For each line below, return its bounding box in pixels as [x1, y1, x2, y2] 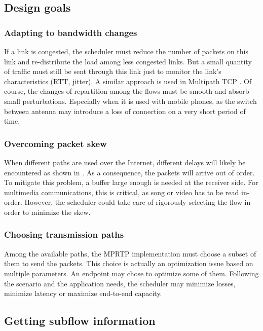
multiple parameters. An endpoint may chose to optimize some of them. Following [4, 268, 259, 278]
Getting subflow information [4, 313, 156, 328]
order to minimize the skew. [4, 206, 91, 217]
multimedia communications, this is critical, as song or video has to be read [4, 187, 239, 197]
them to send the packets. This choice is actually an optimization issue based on [4, 258, 253, 269]
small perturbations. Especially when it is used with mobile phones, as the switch [4, 95, 257, 106]
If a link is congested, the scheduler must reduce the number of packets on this [4, 46, 248, 56]
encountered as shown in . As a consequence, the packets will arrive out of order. [4, 167, 255, 177]
